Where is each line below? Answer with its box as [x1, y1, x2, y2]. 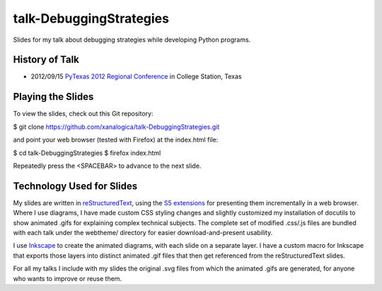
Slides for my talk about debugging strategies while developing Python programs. [13, 35, 251, 44]
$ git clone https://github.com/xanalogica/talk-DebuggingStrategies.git [13, 122, 220, 131]
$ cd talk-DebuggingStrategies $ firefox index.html [13, 149, 161, 157]
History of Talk [13, 54, 79, 66]
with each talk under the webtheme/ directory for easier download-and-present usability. [13, 229, 273, 236]
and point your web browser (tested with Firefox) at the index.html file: [13, 135, 219, 144]
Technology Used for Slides [13, 180, 138, 192]
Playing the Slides [13, 91, 94, 103]
